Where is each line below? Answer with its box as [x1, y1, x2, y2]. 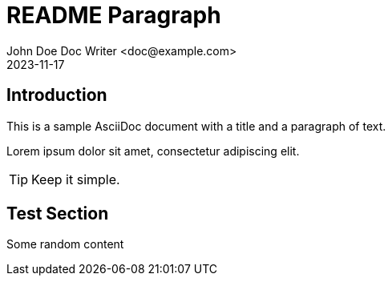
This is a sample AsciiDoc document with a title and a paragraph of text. [6, 119, 386, 133]
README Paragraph [6, 2, 221, 29]
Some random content [6, 237, 124, 252]
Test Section [6, 203, 109, 224]
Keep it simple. [31, 171, 120, 187]
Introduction [6, 85, 107, 106]
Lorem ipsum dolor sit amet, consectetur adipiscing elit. [6, 143, 300, 158]
